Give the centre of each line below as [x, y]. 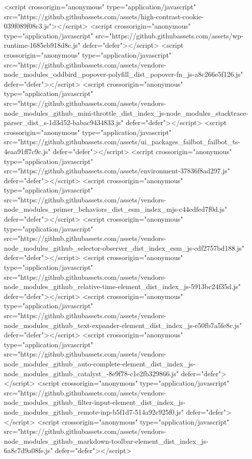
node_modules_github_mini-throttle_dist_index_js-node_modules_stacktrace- [126, 113]
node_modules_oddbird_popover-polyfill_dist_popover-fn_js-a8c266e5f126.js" [124, 74]
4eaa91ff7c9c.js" [27, 151]
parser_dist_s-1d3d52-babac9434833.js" [64, 122]
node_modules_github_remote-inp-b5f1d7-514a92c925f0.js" [94, 411]
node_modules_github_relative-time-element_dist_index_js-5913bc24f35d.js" [123, 286]
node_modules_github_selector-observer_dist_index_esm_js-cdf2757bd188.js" [124, 247]
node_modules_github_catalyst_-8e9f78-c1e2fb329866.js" [91, 373]
